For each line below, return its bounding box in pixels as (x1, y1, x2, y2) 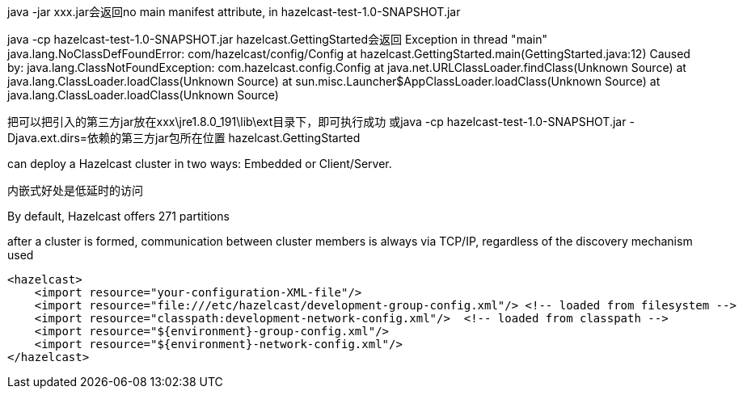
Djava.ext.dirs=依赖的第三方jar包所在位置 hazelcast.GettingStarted (7, 131, 361, 145)
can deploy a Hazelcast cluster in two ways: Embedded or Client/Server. (7, 157, 392, 170)
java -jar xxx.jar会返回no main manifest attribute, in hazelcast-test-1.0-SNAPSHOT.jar (7, 5, 461, 19)
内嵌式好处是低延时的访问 (7, 183, 143, 197)
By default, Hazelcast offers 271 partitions (7, 209, 230, 223)
